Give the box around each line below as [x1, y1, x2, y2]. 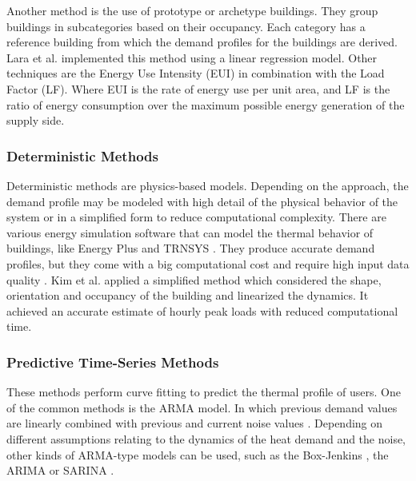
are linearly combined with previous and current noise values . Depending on [6, 415, 383, 431]
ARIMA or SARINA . [6, 462, 114, 479]
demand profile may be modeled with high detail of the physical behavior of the [6, 193, 398, 209]
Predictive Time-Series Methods [6, 352, 219, 372]
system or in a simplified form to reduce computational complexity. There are [6, 209, 386, 225]
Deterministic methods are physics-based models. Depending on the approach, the [6, 177, 409, 193]
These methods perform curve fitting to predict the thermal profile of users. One [6, 384, 401, 400]
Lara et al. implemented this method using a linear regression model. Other [6, 49, 378, 66]
